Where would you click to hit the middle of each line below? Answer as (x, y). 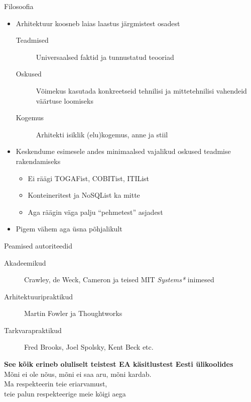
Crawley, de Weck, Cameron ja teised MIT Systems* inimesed (119, 279)
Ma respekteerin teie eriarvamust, (56, 384)
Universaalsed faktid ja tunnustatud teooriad (105, 57)
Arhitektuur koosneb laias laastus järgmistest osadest (98, 23)
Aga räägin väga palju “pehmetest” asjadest (95, 212)
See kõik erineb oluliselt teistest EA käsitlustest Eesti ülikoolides (119, 364)
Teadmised (32, 40)
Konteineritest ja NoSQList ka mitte (84, 195)
